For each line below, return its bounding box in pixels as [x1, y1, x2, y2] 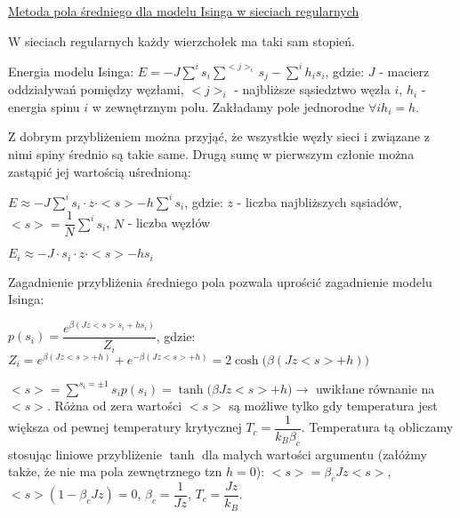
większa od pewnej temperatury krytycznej [8, 418, 242, 436]
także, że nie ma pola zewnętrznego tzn [8, 462, 222, 481]
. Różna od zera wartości [46, 396, 182, 415]
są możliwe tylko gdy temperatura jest [229, 396, 438, 415]
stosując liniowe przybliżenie [8, 444, 162, 463]
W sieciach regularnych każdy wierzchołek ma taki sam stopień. [8, 31, 356, 50]
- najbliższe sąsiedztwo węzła [234, 80, 391, 99]
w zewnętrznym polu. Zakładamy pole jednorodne [92, 97, 365, 116]
